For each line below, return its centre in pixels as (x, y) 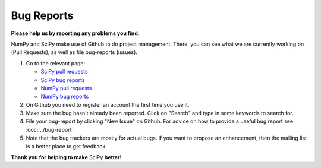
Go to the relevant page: (56, 63)
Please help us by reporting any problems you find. (75, 33)
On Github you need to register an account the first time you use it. (108, 104)
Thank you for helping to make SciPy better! (66, 157)
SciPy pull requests (64, 72)
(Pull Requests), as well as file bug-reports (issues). (74, 52)
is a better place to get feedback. (66, 146)
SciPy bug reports (63, 80)
